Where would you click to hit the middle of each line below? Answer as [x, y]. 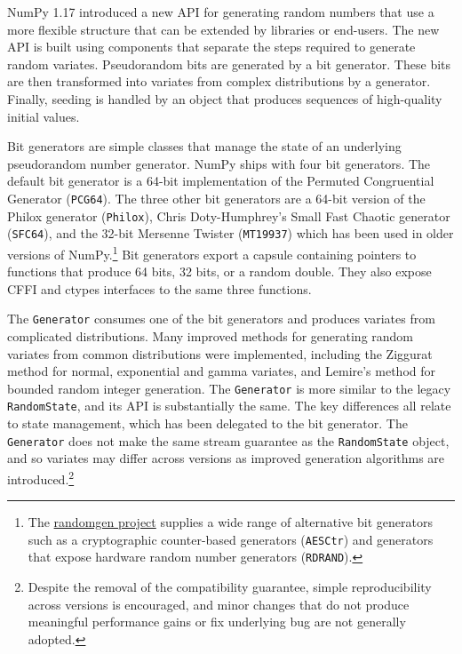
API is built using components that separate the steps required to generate [211, 47]
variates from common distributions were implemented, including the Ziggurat [220, 353]
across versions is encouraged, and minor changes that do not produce [219, 604]
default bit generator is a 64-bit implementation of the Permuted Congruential [221, 181]
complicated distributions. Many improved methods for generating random [211, 336]
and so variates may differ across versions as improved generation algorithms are [226, 458]
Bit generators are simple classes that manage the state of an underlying [204, 146]
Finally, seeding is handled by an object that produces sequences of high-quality [225, 98]
